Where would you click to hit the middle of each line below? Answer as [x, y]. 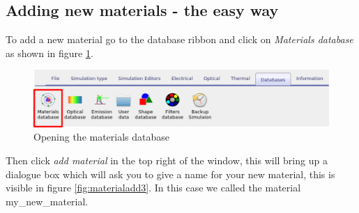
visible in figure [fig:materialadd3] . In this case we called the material [153, 188]
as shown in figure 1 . [49, 53]
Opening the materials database [102, 137]
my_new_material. [47, 201]
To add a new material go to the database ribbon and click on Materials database [179, 39]
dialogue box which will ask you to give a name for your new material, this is [170, 174]
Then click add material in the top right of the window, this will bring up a [167, 160]
